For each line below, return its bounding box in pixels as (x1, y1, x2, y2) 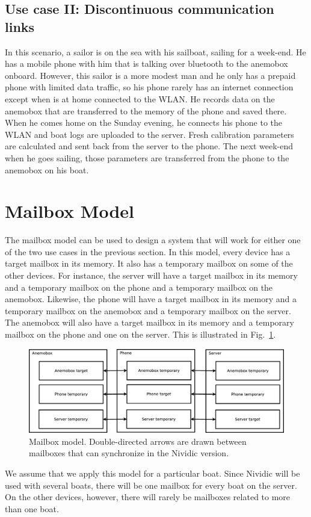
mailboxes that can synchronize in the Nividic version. (29, 447, 229, 459)
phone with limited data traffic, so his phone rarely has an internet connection (5, 81, 294, 93)
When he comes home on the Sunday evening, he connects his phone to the (5, 116, 283, 129)
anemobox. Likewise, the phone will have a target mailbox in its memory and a (5, 293, 297, 305)
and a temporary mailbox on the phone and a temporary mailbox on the (5, 280, 273, 293)
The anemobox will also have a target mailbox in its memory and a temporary (5, 316, 294, 329)
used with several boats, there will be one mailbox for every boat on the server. (5, 478, 297, 491)
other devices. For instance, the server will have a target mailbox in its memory (5, 269, 298, 282)
